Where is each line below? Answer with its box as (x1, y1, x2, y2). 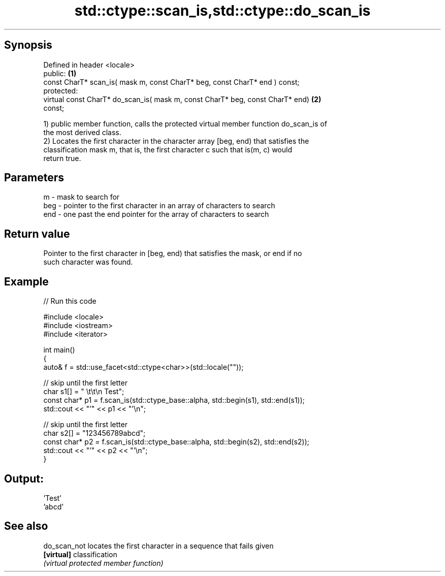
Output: (4, 472, 44, 485)
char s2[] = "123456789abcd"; (43, 429, 146, 438)
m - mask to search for (43, 193, 120, 202)
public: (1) (43, 69, 77, 78)
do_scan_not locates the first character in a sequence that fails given (43, 541, 274, 550)
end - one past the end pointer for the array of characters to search (43, 210, 269, 219)
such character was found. (43, 258, 133, 267)
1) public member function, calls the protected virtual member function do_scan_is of (43, 119, 327, 128)
